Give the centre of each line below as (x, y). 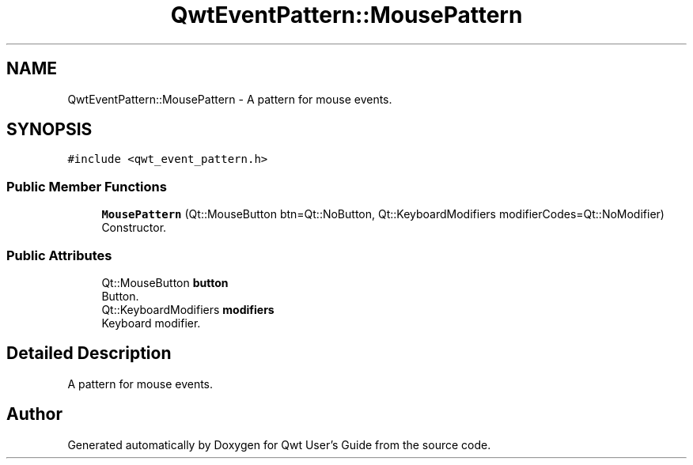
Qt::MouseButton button (165, 282)
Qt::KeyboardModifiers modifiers (188, 309)
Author (34, 414)
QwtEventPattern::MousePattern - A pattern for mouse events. (230, 99)
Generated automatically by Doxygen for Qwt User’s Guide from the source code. (279, 444)
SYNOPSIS (49, 130)
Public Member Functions (87, 186)
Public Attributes (59, 255)
